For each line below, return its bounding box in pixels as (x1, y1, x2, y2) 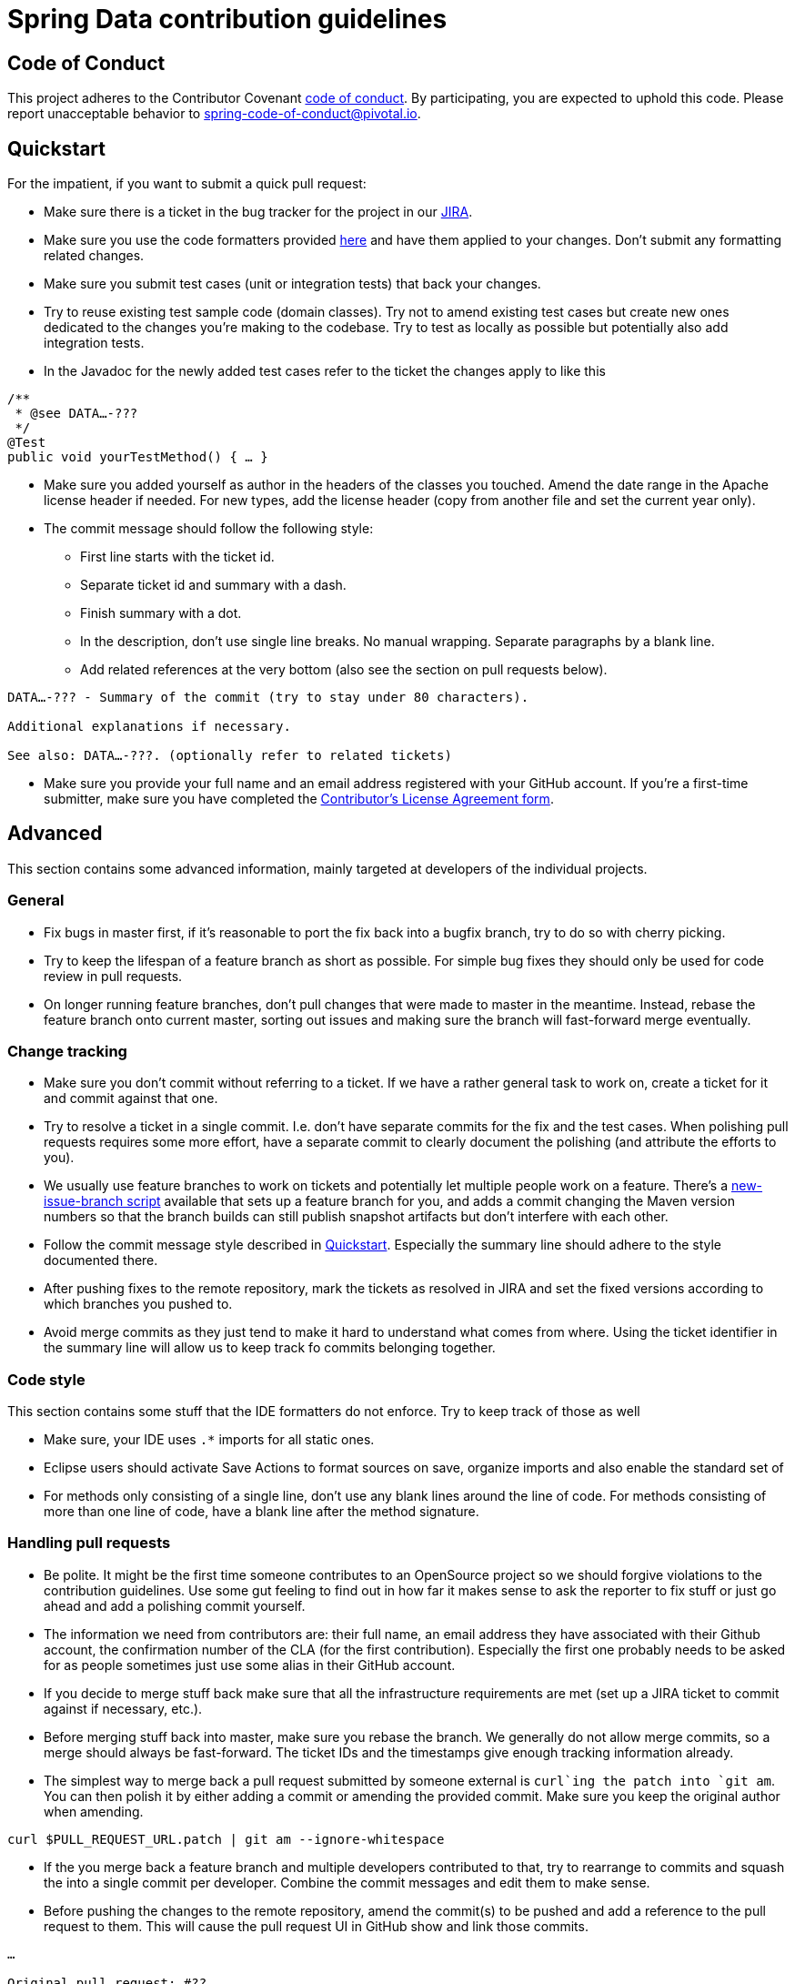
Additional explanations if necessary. (7, 719, 291, 734)
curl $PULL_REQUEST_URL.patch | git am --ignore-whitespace (7, 1831, 445, 1847)
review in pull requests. (44, 967, 183, 984)
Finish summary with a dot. (80, 605, 242, 622)
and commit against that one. (44, 1090, 218, 1107)
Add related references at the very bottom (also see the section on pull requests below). (80, 662, 608, 678)
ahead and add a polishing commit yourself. (44, 1597, 306, 1614)
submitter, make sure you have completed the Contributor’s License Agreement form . (44, 791, 554, 807)
